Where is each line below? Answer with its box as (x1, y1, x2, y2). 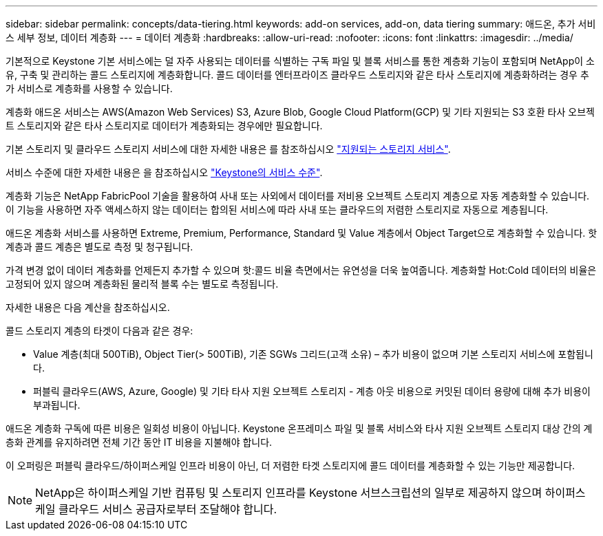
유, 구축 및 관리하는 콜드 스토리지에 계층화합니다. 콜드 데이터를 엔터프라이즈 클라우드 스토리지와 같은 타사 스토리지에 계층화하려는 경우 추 (6, 69, 589, 81)
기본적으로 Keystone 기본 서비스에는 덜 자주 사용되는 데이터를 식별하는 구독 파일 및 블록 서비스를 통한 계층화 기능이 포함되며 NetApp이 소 (6, 55, 595, 67)
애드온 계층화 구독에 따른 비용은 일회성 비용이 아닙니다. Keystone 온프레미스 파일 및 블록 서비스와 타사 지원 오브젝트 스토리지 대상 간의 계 (6, 422, 593, 434)
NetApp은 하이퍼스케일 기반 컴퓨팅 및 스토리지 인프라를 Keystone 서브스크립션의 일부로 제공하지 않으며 (35, 486, 542, 500)
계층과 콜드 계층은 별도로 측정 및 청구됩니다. (6, 241, 193, 253)
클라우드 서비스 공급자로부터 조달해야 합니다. (59, 502, 277, 516)
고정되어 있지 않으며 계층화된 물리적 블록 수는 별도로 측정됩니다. (6, 278, 279, 290)
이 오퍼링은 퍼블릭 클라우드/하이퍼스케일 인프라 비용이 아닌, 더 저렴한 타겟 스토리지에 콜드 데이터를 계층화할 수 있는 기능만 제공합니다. (6, 460, 575, 471)
